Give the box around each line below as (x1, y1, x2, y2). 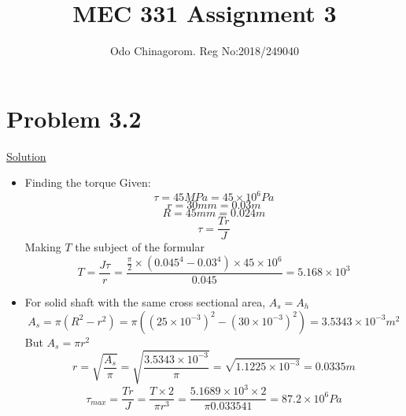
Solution (6, 147, 46, 164)
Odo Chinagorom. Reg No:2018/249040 (109, 43, 300, 59)
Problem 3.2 (6, 102, 142, 134)
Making (24, 239, 61, 255)
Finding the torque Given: (24, 174, 151, 191)
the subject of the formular (75, 239, 205, 255)
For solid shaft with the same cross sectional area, (24, 294, 266, 310)
